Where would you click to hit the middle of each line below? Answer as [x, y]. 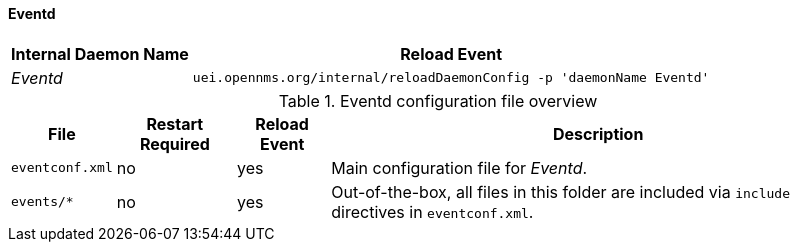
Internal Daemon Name [100, 53]
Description [598, 133]
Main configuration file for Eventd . [459, 167]
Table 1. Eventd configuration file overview [438, 100]
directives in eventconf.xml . [432, 211]
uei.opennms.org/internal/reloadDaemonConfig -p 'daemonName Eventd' [451, 78]
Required [174, 143]
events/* [42, 202]
